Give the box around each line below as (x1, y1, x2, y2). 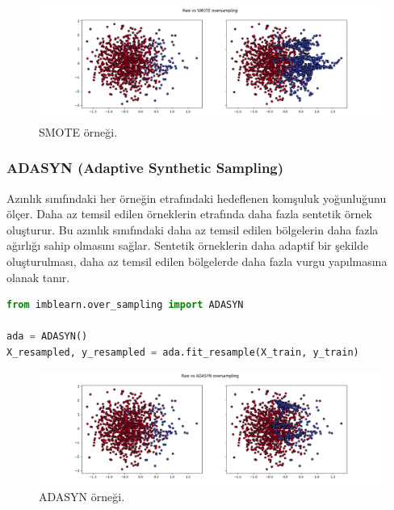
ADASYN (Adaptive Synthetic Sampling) (6, 158, 284, 178)
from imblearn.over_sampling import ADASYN (6, 299, 244, 311)
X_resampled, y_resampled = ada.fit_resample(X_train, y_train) (6, 346, 359, 358)
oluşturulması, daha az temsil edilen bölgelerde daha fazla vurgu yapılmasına (6, 252, 388, 269)
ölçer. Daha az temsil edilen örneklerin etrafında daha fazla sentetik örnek (6, 205, 372, 222)
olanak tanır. (6, 268, 70, 285)
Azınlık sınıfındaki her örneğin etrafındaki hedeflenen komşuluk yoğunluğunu (6, 189, 387, 206)
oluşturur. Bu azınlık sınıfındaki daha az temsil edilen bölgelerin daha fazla (6, 221, 379, 238)
